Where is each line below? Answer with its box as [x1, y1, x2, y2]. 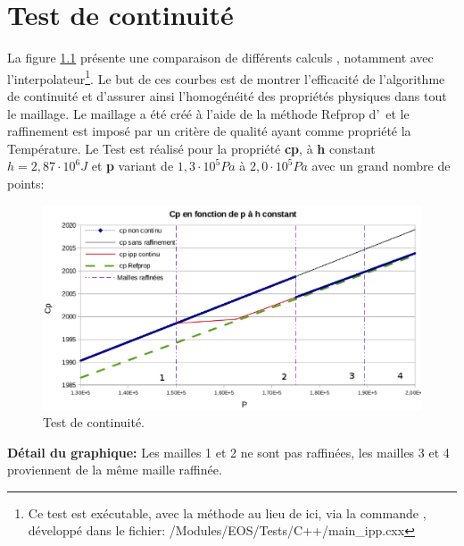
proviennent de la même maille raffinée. [7, 460, 222, 479]
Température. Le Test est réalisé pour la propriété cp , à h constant [7, 139, 376, 157]
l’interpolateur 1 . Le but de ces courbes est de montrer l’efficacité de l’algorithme [7, 66, 445, 88]
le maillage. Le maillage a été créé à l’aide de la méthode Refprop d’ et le [7, 104, 410, 122]
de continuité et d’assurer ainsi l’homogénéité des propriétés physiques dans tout [7, 86, 447, 105]
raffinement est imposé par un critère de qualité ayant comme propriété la [7, 122, 411, 140]
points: [7, 173, 45, 192]
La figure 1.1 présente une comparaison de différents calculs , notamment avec [7, 48, 434, 67]
